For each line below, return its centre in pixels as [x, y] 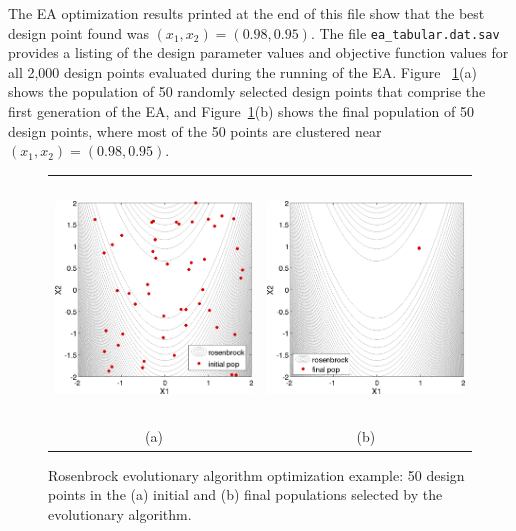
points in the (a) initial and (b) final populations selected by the [245, 494]
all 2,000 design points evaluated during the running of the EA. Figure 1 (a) [242, 71]
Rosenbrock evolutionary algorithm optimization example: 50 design [256, 474]
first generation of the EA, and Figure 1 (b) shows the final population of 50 [241, 111]
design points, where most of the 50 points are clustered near [195, 130]
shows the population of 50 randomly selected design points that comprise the [247, 91]
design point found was [78, 32]
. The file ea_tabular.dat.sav [405, 32]
